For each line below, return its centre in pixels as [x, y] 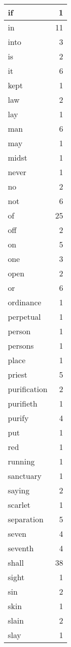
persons [21, 345]
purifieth [23, 403]
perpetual [24, 317]
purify [18, 418]
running [21, 461]
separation [26, 519]
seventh [21, 548]
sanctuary [25, 476]
